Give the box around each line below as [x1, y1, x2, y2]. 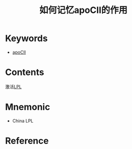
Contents [5, 67, 45, 78]
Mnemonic [5, 101, 51, 113]
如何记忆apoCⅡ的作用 [39, 4, 128, 16]
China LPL [12, 118, 34, 124]
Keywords [5, 33, 48, 44]
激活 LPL [5, 83, 22, 89]
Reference [5, 135, 49, 147]
